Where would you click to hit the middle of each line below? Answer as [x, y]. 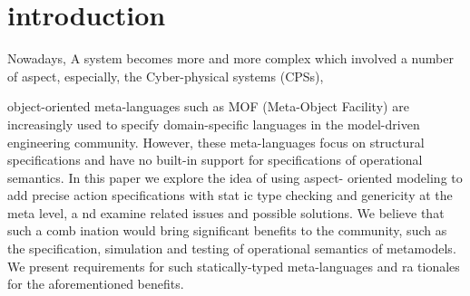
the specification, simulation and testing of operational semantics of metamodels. [232, 248]
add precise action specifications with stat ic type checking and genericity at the [230, 195]
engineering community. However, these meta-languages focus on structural [216, 142]
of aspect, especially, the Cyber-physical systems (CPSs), [166, 76]
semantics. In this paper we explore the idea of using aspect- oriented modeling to [235, 177]
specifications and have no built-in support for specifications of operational [215, 160]
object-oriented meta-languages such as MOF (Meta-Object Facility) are [208, 106]
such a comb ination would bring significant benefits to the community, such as [227, 230]
